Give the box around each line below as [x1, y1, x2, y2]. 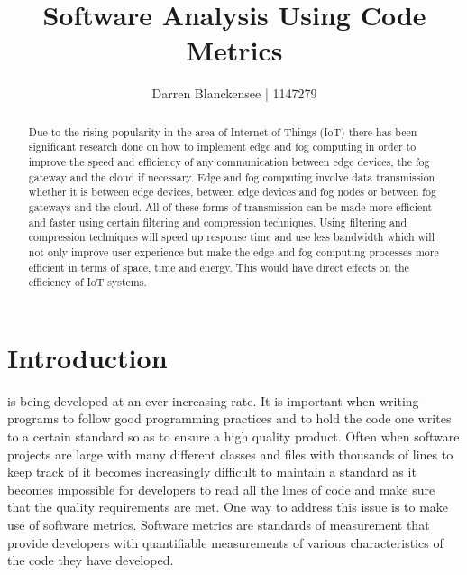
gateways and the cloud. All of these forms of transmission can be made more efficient [28, 199, 433, 214]
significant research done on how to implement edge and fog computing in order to [28, 139, 417, 154]
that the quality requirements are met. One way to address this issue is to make [7, 497, 449, 516]
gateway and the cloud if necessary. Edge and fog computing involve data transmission [28, 169, 435, 184]
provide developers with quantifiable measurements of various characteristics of [7, 533, 444, 552]
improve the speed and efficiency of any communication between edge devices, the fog [28, 154, 430, 170]
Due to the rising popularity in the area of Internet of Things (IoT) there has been [28, 124, 417, 139]
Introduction [7, 339, 168, 376]
